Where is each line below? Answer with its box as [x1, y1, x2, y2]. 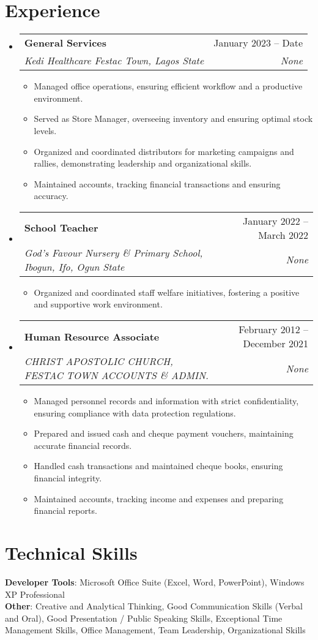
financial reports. [34, 504, 97, 517]
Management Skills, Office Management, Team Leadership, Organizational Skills [5, 623, 306, 636]
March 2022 [258, 227, 308, 242]
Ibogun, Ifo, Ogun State [24, 259, 125, 274]
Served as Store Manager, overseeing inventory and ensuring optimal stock [34, 112, 313, 125]
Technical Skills [5, 540, 138, 565]
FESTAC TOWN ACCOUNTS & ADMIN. [24, 368, 209, 383]
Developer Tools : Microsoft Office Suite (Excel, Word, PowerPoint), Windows [5, 575, 305, 588]
